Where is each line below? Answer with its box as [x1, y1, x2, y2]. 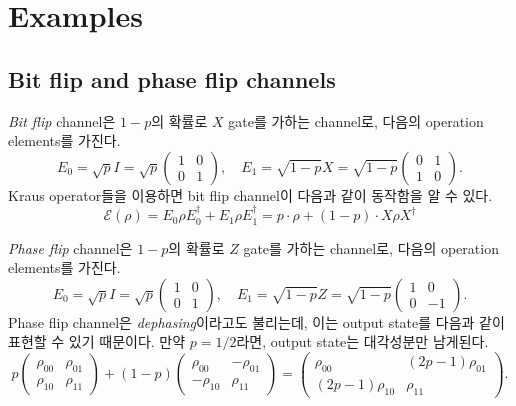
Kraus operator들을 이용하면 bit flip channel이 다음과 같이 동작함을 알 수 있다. [8, 184, 493, 205]
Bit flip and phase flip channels [8, 63, 336, 94]
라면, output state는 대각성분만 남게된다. [236, 331, 489, 352]
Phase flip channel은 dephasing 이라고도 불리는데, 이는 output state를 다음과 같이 [8, 311, 505, 332]
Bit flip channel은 [8, 110, 116, 131]
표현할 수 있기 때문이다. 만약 [8, 331, 186, 352]
